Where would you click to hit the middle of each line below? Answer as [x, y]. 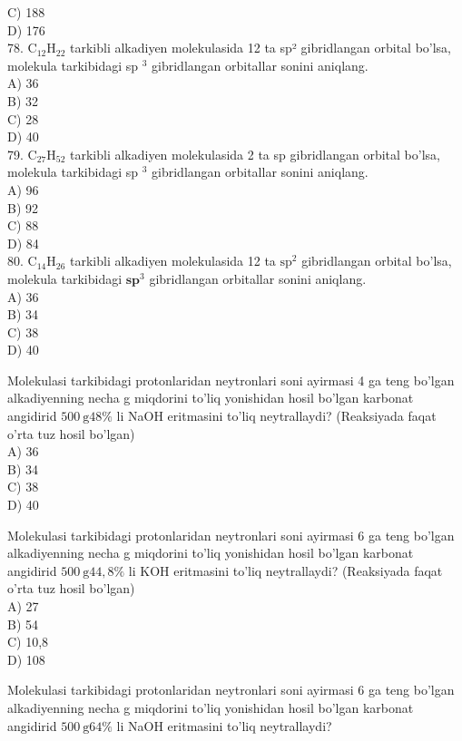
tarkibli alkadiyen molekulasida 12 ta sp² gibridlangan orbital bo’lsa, [260, 48]
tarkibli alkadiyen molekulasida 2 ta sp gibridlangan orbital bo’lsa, [255, 154]
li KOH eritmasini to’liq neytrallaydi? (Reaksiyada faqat [285, 570]
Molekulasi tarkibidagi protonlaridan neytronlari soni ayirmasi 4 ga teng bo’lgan [231, 380]
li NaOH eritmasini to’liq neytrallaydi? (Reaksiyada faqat [276, 416]
